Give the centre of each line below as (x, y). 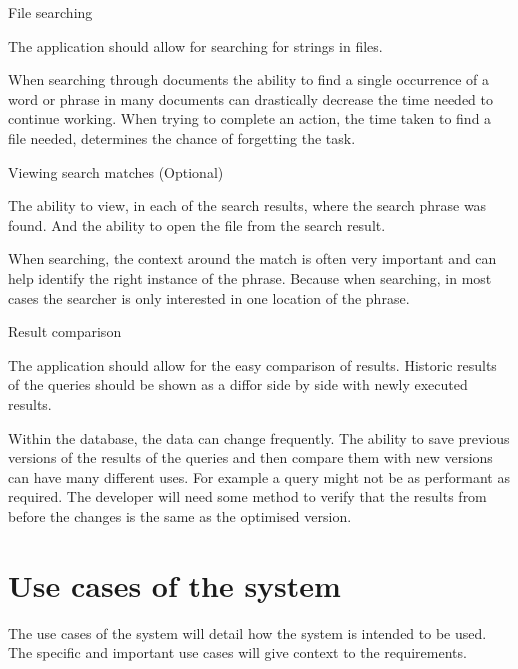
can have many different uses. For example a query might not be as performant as (259, 476)
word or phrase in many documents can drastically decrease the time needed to (251, 98)
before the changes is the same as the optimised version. (180, 515)
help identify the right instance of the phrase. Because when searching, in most (250, 277)
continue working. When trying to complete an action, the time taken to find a (250, 118)
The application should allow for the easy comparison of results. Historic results (252, 364)
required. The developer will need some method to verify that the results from (247, 496)
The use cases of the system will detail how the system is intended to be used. (247, 632)
